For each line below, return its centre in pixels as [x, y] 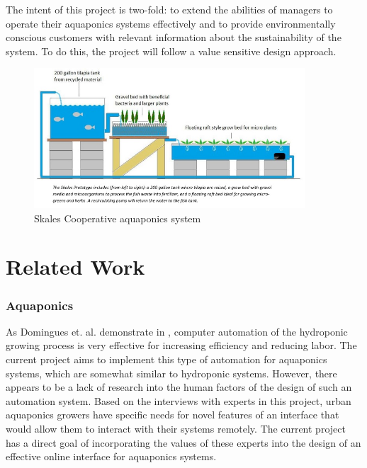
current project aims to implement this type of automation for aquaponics [166, 359]
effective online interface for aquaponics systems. [111, 456]
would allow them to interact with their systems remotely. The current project [176, 428]
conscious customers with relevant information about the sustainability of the [174, 37]
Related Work [75, 267]
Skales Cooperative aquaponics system [118, 218]
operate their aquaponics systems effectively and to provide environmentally [171, 23]
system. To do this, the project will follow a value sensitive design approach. [171, 51]
